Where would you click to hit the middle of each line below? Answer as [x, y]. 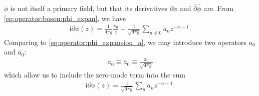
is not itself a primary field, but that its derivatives [89, 8]
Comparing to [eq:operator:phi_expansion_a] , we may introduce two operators [125, 42]
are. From [218, 8]
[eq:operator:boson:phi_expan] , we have [65, 18]
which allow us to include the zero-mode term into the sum [95, 75]
